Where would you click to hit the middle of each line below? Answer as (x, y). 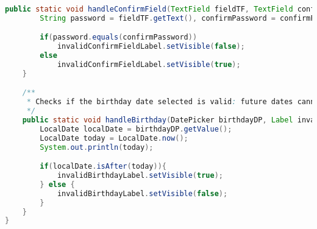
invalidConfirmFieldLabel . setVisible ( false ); (151, 47)
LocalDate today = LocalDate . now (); (114, 138)
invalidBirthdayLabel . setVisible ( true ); (140, 176)
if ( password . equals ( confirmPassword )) (119, 37)
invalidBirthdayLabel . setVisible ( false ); (142, 193)
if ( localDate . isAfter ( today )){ (103, 167)
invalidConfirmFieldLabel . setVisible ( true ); (149, 65)
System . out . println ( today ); (97, 147)
